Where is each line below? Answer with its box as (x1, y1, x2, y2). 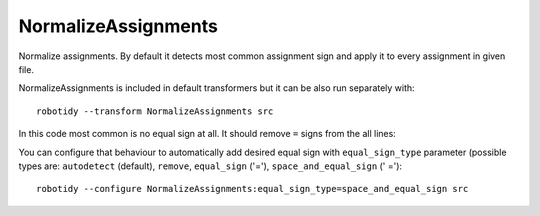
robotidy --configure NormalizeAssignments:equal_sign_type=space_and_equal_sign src (36, 183, 469, 195)
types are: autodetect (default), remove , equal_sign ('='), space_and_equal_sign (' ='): (18, 160, 403, 172)
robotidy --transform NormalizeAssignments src (36, 105, 274, 117)
